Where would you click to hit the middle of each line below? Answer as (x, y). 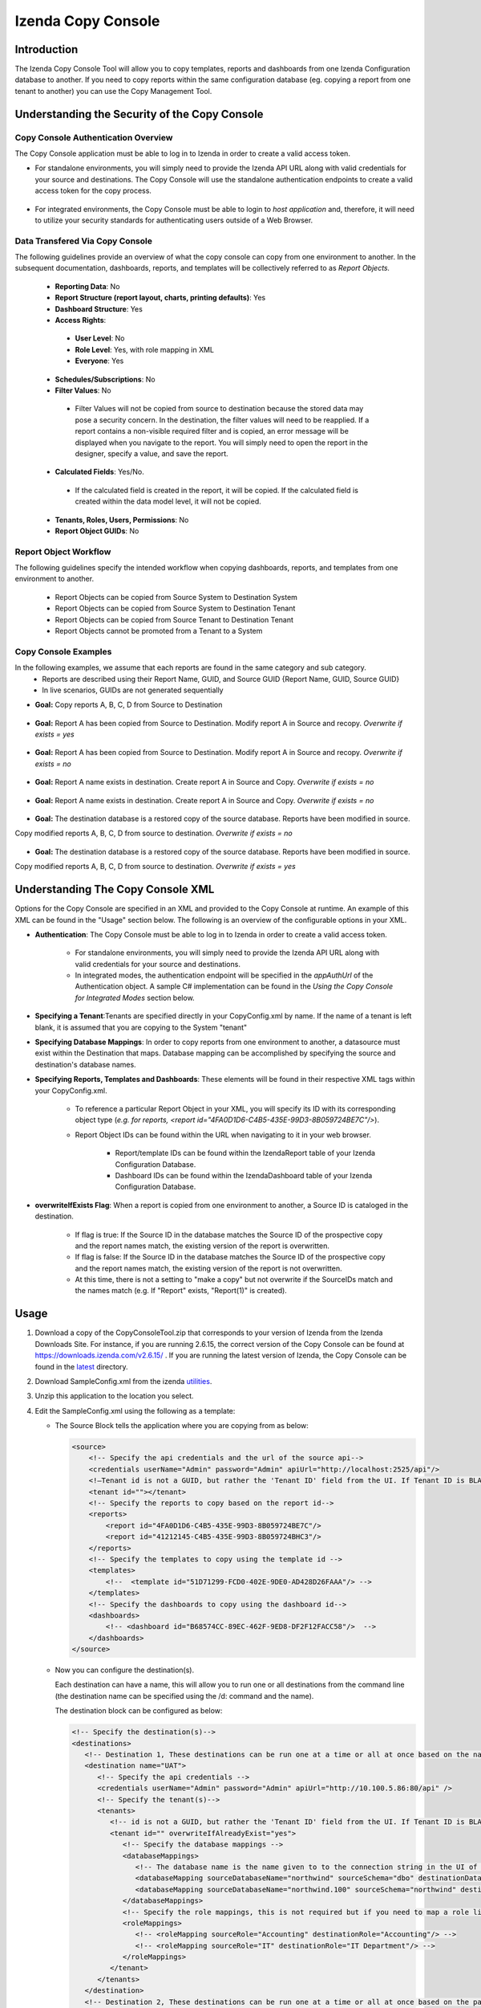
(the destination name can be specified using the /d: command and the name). (184, 1696)
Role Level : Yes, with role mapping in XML (144, 349)
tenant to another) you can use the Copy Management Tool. (113, 91)
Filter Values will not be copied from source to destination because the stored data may (219, 409)
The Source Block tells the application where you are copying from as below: (182, 1426)
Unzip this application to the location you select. (114, 1396)
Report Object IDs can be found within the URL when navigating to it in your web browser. (223, 1135)
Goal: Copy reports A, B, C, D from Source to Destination (129, 705)
